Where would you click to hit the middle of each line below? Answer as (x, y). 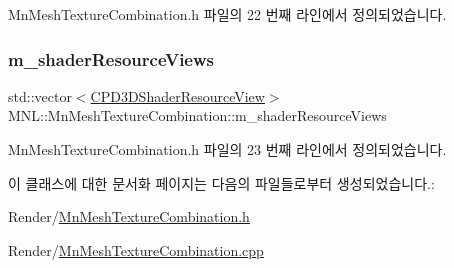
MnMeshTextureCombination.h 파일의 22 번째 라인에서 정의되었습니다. (227, 14)
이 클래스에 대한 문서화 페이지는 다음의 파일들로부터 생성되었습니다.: (221, 182)
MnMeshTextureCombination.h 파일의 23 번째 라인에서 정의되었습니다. (227, 149)
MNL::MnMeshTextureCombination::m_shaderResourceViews (197, 115)
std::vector (40, 95)
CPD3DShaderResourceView (177, 95)
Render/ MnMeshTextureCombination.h (129, 216)
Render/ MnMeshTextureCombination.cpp (136, 249)
